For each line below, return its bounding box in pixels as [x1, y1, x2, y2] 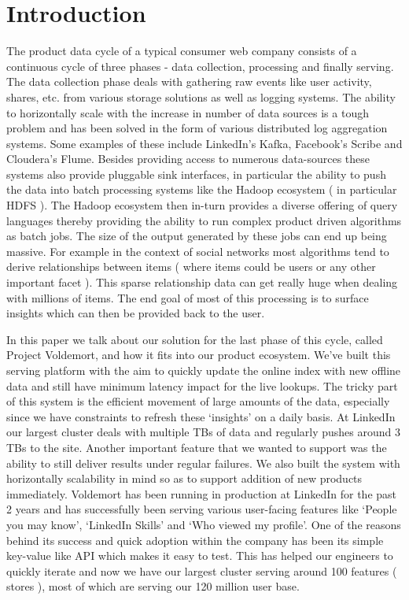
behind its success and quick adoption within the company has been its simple [6, 531, 384, 548]
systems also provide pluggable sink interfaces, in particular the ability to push [6, 165, 386, 182]
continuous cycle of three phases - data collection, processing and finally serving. [6, 57, 394, 74]
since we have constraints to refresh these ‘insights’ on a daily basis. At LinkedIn [6, 408, 396, 424]
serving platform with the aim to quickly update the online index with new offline [6, 362, 401, 378]
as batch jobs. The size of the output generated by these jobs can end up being [6, 228, 387, 244]
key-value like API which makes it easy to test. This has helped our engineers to [6, 547, 393, 564]
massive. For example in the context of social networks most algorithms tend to [6, 243, 389, 259]
